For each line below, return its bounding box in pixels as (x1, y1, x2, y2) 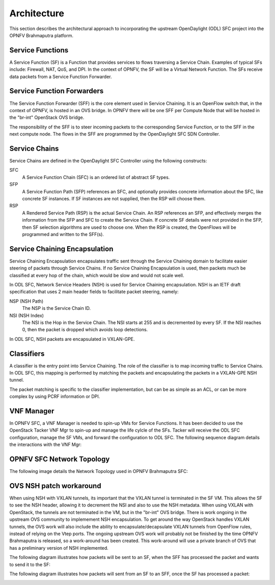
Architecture (9, 8, 65, 19)
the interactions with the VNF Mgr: (9, 441, 81, 448)
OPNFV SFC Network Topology (9, 455, 110, 464)
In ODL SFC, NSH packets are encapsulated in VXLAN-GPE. (9, 336, 135, 342)
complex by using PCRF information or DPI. (9, 393, 100, 400)
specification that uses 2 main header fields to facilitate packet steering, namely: (9, 288, 179, 295)
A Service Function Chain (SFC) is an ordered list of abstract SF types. (22, 174, 170, 180)
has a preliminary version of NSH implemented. (9, 545, 109, 551)
